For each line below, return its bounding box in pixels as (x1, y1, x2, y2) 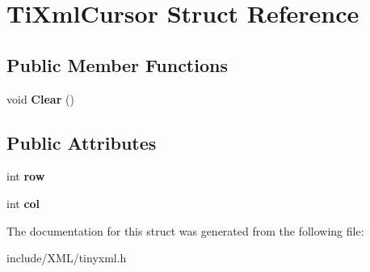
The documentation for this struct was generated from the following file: (6, 222, 364, 239)
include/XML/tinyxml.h (6, 249, 127, 266)
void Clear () (6, 90, 74, 107)
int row (6, 168, 45, 185)
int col (6, 194, 40, 211)
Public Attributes (6, 130, 157, 155)
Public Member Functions (6, 52, 228, 77)
